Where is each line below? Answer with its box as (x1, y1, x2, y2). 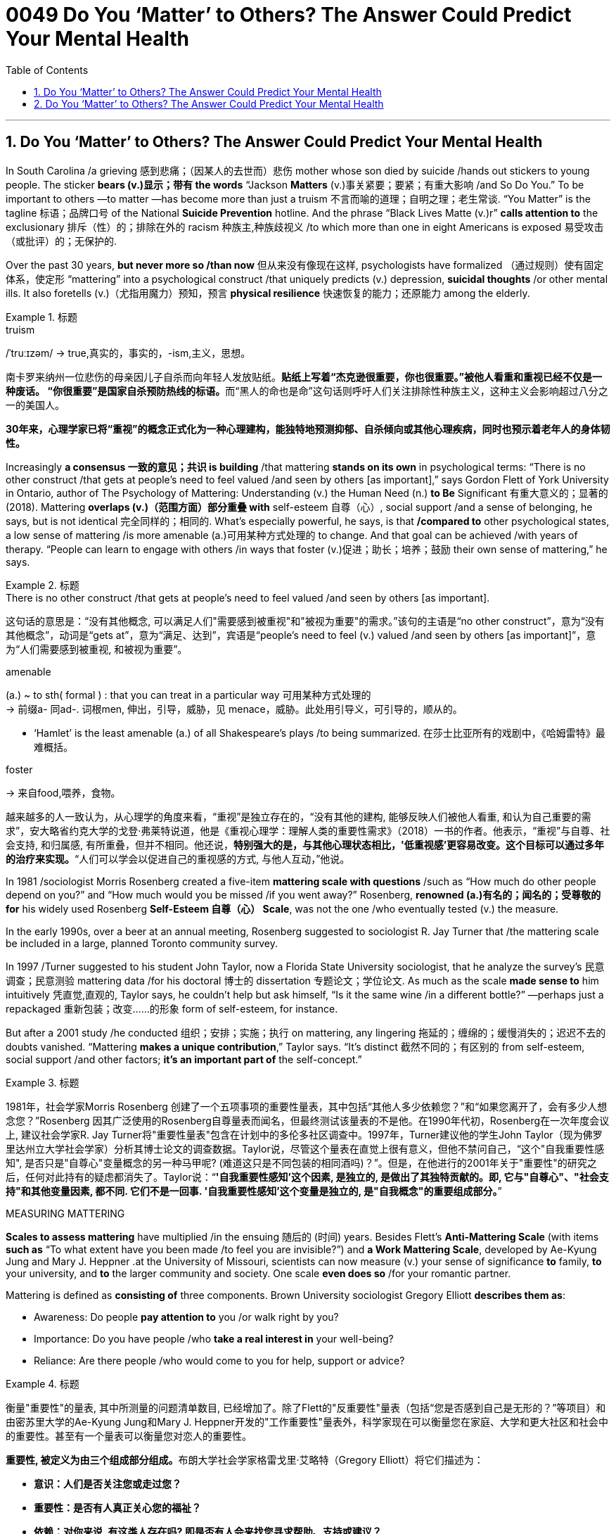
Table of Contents (6, 63, 89, 76)
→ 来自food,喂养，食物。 (6, 786, 121, 799)
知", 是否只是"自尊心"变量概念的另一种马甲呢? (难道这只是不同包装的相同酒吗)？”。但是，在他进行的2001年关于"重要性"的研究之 (6, 1156, 597, 1169)
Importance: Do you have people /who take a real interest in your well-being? (34, 1332, 394, 1345)
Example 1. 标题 (6, 310, 77, 323)
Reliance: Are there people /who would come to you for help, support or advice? (34, 1354, 405, 1367)
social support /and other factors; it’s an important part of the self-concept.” (6, 1053, 362, 1065)
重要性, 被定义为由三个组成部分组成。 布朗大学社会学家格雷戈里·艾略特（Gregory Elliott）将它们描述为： (6, 1453, 484, 1466)
